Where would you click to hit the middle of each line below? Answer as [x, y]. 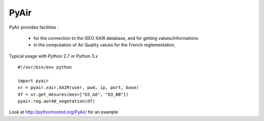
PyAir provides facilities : [34, 27]
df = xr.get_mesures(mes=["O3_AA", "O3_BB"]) [73, 94]
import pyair [33, 81]
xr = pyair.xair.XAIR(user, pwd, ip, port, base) [78, 88]
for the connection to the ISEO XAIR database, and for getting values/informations [116, 38]
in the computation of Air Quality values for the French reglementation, [105, 45]
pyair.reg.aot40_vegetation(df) [56, 101]
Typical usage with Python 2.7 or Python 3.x [53, 56]
